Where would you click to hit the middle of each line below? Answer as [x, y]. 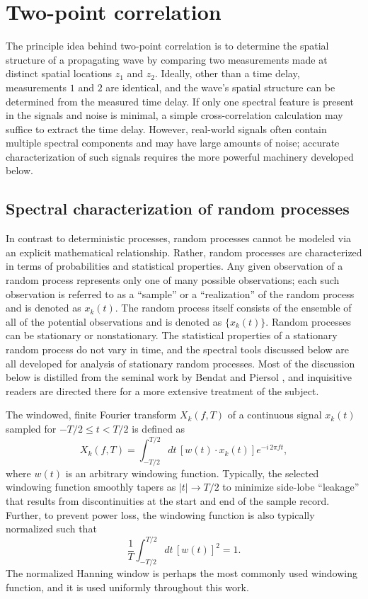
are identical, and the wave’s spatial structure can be [220, 87]
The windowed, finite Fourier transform [91, 415]
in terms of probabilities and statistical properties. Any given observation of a [174, 266]
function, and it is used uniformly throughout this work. [127, 587]
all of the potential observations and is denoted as [114, 321]
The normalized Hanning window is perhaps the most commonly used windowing [182, 573]
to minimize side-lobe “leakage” [291, 487]
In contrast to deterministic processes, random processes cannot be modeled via [179, 238]
